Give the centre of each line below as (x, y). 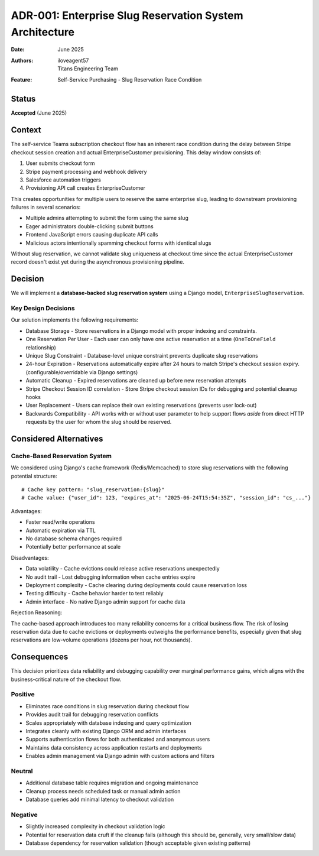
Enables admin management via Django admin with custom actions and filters (120, 756)
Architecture (43, 32)
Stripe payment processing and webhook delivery (86, 171)
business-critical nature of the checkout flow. (66, 679)
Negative (24, 815)
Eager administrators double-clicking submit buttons (89, 226)
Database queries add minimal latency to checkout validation (100, 800)
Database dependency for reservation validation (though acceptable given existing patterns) (138, 843)
